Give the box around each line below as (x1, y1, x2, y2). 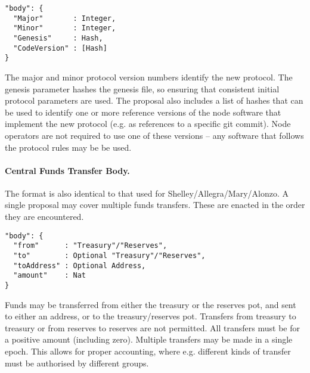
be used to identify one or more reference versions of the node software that (5, 105, 281, 118)
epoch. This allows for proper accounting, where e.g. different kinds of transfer (5, 344, 291, 357)
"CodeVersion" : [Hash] (13, 43, 107, 52)
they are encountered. (5, 210, 84, 223)
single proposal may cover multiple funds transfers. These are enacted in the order (5, 198, 305, 211)
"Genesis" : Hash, (13, 33, 103, 42)
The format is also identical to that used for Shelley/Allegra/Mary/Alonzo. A (5, 186, 289, 199)
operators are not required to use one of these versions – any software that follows (5, 129, 304, 141)
